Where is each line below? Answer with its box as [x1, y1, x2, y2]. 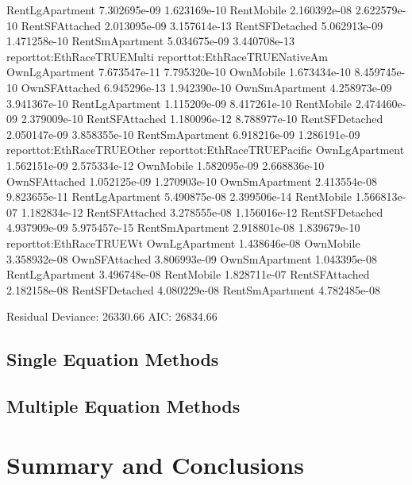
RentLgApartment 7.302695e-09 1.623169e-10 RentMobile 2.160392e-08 [6, 2, 352, 17]
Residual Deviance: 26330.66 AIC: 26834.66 [6, 308, 218, 325]
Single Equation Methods [6, 347, 219, 371]
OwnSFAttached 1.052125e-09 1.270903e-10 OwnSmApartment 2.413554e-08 [6, 172, 377, 189]
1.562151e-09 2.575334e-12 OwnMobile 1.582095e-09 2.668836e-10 [6, 156, 325, 173]
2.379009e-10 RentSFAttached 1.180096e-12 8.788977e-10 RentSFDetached [21, 110, 383, 127]
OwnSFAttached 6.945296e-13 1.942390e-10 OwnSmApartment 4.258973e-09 [21, 79, 392, 95]
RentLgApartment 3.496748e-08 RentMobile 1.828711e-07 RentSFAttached [6, 266, 370, 283]
